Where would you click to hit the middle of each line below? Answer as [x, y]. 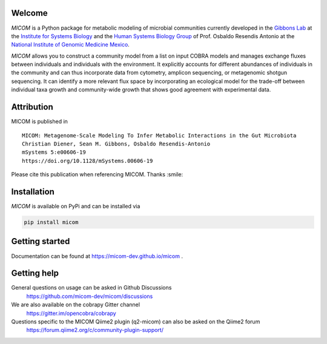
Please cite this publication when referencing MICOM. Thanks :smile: [97, 174]
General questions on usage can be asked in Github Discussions [91, 288]
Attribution [32, 107]
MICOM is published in [39, 122]
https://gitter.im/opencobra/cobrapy [71, 313]
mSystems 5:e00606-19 [54, 152]
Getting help [35, 273]
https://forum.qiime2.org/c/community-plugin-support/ [95, 330]
